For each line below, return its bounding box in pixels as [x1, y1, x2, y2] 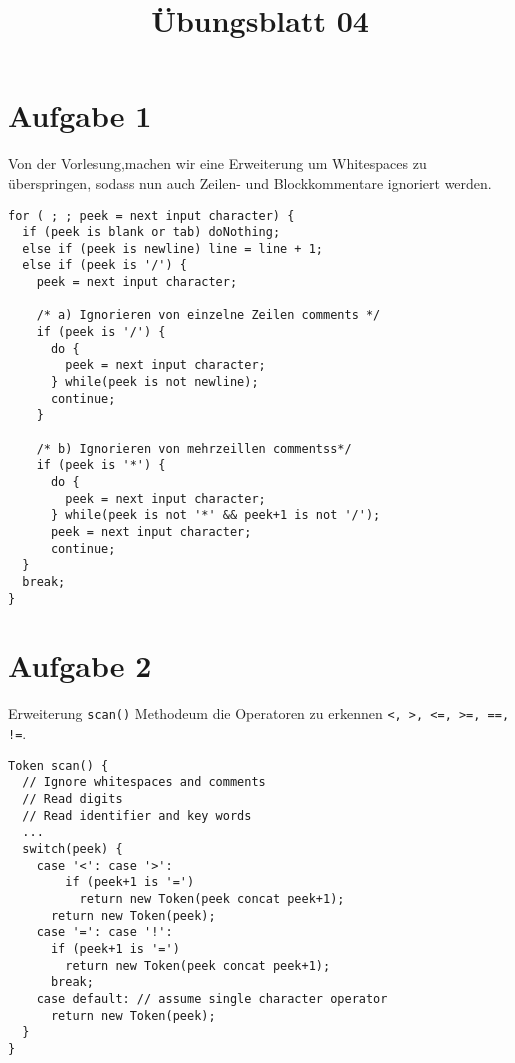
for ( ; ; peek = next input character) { [8, 208, 295, 223]
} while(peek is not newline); [50, 375, 259, 390]
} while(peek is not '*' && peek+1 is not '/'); [50, 508, 381, 523]
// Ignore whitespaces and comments [22, 775, 266, 790]
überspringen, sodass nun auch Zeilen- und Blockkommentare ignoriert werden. [8, 172, 492, 193]
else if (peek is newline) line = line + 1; [22, 241, 323, 256]
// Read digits [22, 792, 123, 806]
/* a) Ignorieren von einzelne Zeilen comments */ [36, 308, 381, 323]
